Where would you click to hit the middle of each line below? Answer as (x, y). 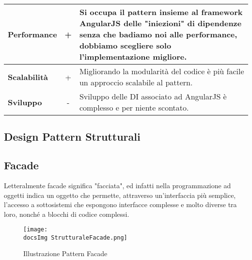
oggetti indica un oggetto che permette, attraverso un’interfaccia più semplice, (120, 195)
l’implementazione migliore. (133, 57)
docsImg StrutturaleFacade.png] (75, 238)
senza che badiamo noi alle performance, (158, 34)
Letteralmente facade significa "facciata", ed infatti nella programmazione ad (118, 185)
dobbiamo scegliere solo (125, 45)
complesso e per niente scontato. (134, 107)
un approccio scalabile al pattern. (136, 82)
